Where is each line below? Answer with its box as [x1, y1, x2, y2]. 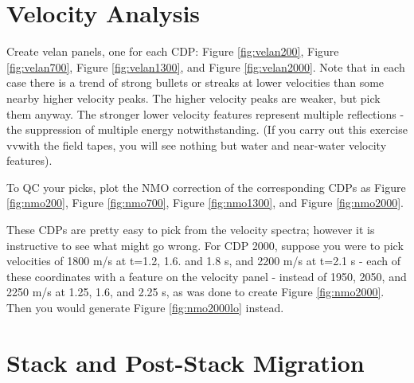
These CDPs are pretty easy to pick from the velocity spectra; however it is [6, 221, 375, 238]
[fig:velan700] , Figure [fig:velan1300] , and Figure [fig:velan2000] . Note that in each [6, 58, 405, 75]
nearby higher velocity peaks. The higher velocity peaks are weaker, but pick [6, 89, 381, 106]
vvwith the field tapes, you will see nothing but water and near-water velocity [6, 136, 387, 153]
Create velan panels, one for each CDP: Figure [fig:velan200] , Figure [6, 43, 339, 60]
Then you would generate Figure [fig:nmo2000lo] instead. [6, 299, 284, 316]
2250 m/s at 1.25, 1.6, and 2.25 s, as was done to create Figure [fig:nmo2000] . [6, 283, 385, 300]
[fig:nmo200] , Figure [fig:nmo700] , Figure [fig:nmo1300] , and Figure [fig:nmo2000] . [6, 194, 404, 211]
